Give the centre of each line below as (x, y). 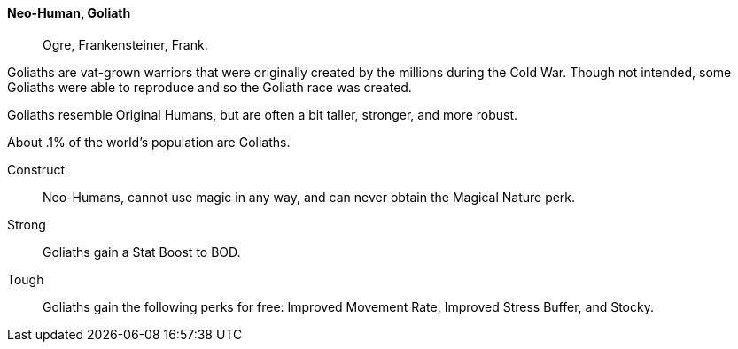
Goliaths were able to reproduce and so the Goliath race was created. (210, 87)
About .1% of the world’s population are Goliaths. (149, 142)
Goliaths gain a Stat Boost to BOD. (142, 252)
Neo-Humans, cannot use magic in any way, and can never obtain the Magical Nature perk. (309, 197)
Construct (36, 169)
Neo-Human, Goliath (69, 13)
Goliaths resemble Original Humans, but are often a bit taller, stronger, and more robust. (263, 114)
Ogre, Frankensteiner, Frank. (125, 44)
